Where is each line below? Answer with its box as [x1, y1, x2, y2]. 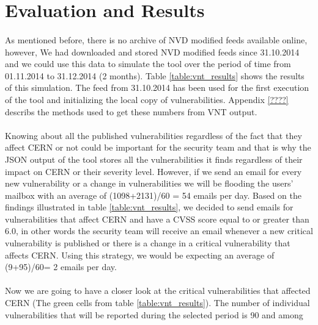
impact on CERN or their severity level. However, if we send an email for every [5, 165, 302, 177]
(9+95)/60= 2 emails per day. [5, 260, 117, 273]
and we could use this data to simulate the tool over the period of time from [5, 57, 291, 70]
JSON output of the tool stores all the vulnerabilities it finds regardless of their [5, 152, 303, 165]
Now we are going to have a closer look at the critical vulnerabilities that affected [5, 284, 311, 297]
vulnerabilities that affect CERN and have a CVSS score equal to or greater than [5, 212, 309, 225]
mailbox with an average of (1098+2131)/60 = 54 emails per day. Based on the [5, 188, 301, 201]
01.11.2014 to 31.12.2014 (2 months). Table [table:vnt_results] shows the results [5, 69, 305, 82]
